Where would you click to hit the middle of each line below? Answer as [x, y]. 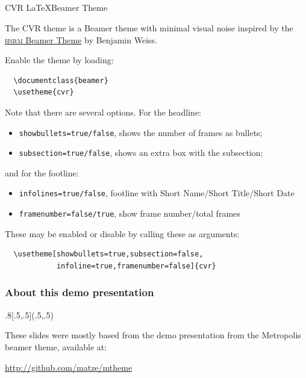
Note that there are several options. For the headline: [103, 112]
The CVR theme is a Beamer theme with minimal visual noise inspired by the [149, 27]
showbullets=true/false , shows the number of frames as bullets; [141, 132]
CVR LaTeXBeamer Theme [56, 8]
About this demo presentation [80, 292]
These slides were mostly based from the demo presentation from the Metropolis [153, 335]
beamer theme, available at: [56, 346]
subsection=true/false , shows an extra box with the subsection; [141, 153]
